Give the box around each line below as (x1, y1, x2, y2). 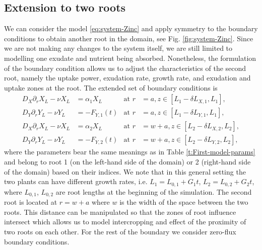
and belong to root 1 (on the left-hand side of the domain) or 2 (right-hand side (4, 156, 251, 167)
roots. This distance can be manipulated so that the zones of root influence (4, 206, 236, 217)
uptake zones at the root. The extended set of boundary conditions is (4, 82, 218, 93)
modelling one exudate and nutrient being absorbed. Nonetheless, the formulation (4, 52, 256, 63)
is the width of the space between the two (119, 197, 248, 207)
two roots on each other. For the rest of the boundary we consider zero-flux (4, 226, 236, 236)
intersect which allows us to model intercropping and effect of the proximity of (4, 216, 246, 227)
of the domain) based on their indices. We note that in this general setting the (4, 166, 246, 177)
